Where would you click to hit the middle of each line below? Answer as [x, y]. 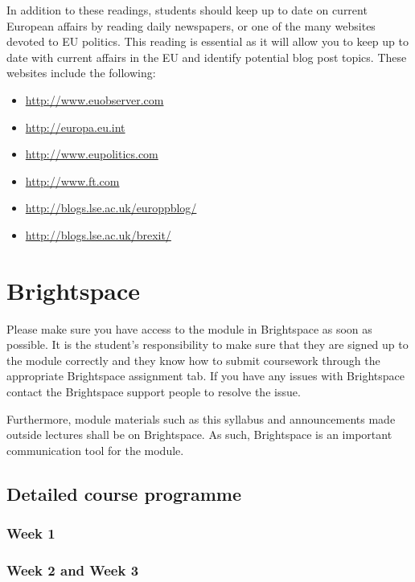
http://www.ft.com [72, 180]
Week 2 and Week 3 [73, 570]
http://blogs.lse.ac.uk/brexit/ [98, 234]
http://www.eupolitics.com [92, 154]
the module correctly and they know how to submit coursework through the [193, 360]
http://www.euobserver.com [95, 99]
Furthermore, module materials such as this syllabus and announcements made [201, 418]
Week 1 [31, 533]
